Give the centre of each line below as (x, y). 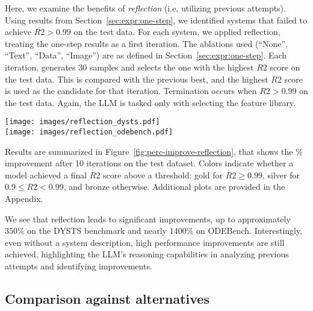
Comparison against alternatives (107, 298)
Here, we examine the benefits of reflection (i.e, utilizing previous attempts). (145, 8)
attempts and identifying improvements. (79, 266)
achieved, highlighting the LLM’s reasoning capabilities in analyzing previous (147, 254)
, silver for (281, 174)
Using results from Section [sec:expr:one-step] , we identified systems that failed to (156, 20)
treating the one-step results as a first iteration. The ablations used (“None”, (147, 43)
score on (285, 67)
